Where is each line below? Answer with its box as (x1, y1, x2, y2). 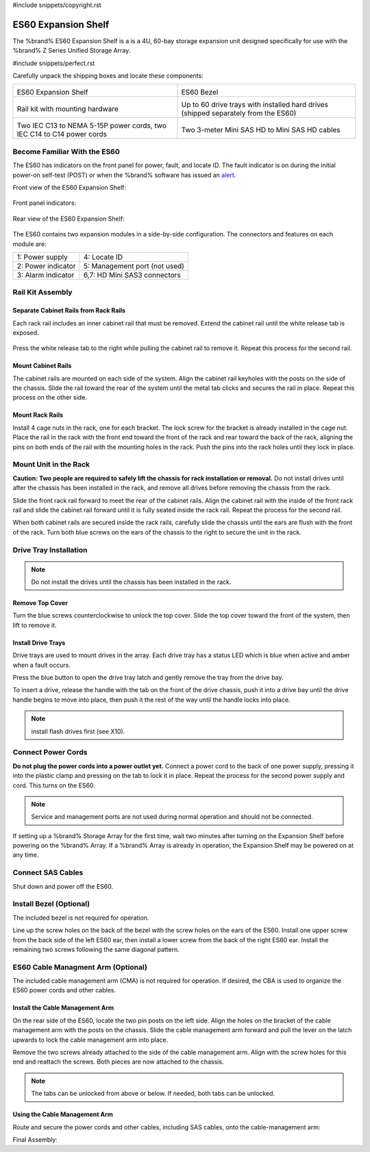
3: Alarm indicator (16, 270, 75, 280)
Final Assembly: (12, 1135, 58, 1144)
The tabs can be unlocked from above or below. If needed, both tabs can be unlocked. (31, 1090, 275, 1098)
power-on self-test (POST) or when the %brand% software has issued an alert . (12, 171, 236, 179)
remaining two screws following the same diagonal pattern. (12, 945, 180, 953)
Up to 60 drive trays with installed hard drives (181, 100, 329, 110)
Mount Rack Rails (12, 411, 64, 419)
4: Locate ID (83, 252, 123, 262)
